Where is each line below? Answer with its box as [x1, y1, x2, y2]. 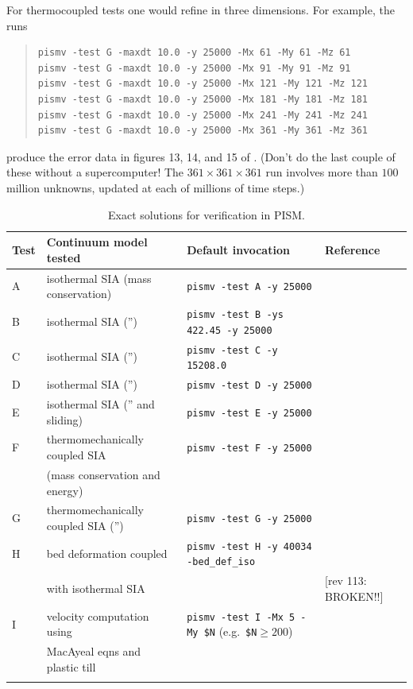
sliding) [46, 411, 83, 428]
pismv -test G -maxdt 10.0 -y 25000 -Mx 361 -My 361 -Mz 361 [37, 125, 369, 137]
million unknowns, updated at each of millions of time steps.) [6, 179, 305, 195]
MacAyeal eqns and [46, 643, 141, 660]
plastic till [46, 658, 96, 675]
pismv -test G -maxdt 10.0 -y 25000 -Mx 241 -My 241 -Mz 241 [37, 109, 369, 121]
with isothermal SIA [46, 580, 145, 597]
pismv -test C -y [187, 344, 278, 356]
